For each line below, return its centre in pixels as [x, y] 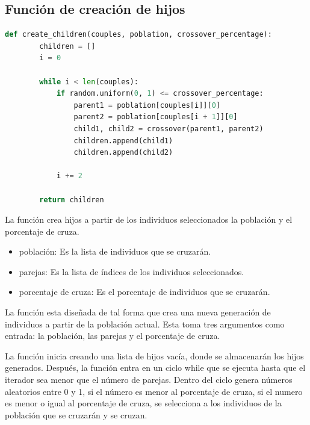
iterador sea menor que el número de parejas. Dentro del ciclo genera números [149, 380]
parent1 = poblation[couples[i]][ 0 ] [147, 105]
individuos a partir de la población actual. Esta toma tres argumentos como [145, 324]
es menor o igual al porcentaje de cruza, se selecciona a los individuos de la [143, 403]
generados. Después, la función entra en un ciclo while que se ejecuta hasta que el [155, 368]
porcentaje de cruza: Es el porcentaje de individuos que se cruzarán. [144, 292]
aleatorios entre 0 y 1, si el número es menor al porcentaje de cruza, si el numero [154, 391]
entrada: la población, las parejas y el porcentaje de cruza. [113, 336]
